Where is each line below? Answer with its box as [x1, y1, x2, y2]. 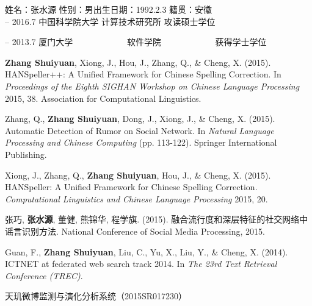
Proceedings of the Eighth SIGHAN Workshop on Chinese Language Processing [5, 79, 300, 92]
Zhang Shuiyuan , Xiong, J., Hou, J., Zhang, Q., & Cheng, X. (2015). [5, 55, 271, 68]
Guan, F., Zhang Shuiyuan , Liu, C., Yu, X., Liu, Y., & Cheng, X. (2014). [5, 245, 288, 258]
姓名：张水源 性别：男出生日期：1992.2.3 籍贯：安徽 [5, 3, 212, 15]
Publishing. [5, 148, 47, 160]
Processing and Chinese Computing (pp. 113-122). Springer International [5, 136, 277, 149]
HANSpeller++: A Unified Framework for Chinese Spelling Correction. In [5, 68, 281, 80]
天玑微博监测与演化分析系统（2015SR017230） [5, 290, 187, 302]
